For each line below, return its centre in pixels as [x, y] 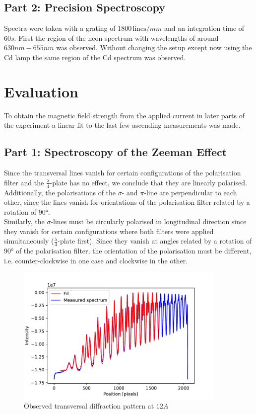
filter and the [24, 182]
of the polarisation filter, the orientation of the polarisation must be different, [133, 251]
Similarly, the [24, 221]
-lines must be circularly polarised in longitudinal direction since [149, 221]
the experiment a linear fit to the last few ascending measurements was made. [122, 125]
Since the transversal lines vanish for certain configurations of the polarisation [123, 173]
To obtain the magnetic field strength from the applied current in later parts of [124, 115]
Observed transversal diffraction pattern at [89, 406]
